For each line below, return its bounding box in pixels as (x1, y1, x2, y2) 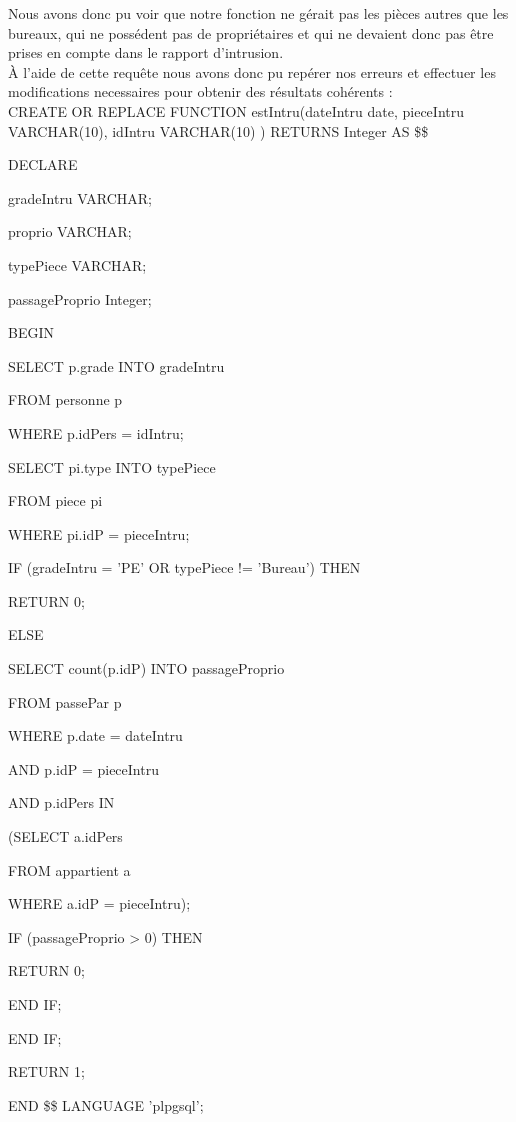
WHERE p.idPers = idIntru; (8, 422, 184, 443)
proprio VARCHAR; (8, 221, 132, 242)
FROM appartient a (8, 859, 131, 880)
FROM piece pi (8, 490, 103, 511)
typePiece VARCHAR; (8, 254, 147, 275)
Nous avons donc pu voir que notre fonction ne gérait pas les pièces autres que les (8, 3, 509, 23)
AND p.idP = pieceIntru (8, 758, 159, 779)
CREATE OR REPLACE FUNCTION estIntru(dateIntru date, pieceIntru (8, 100, 464, 121)
